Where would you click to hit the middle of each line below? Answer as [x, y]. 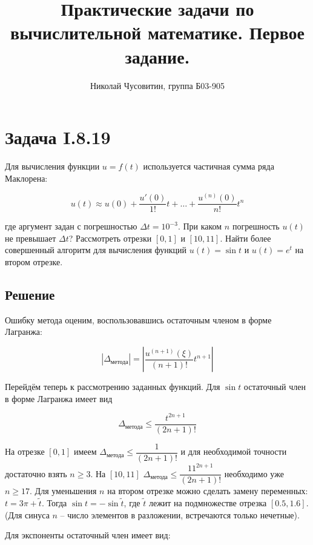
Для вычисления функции [52, 166]
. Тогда [54, 503]
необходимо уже [254, 473]
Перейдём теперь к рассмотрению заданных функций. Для [113, 387]
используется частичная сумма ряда [209, 166]
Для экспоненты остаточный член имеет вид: [88, 535]
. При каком [200, 226]
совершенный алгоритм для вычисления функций [96, 250]
